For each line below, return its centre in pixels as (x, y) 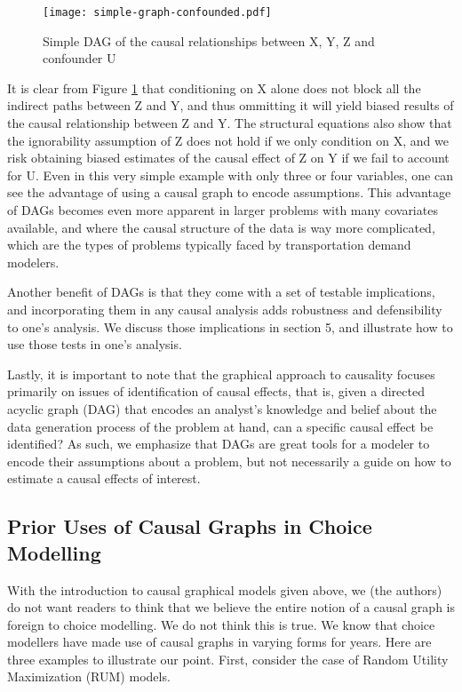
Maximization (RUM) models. (89, 676)
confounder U (80, 58)
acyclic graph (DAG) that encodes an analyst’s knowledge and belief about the (222, 408)
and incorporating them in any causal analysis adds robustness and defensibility (225, 309)
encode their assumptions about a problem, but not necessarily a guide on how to (229, 461)
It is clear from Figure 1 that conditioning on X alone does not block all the (214, 87)
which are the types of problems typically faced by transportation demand (209, 245)
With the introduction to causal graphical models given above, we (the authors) (225, 589)
